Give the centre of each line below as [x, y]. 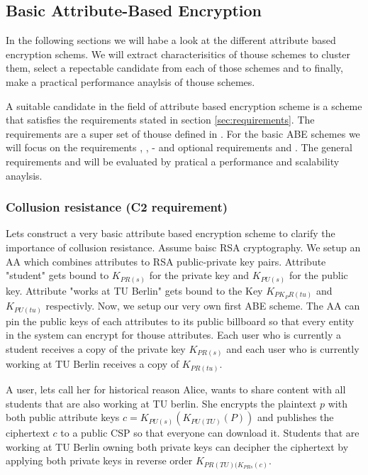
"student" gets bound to [57, 275]
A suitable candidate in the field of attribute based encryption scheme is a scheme [184, 105]
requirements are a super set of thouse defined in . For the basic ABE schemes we [183, 133]
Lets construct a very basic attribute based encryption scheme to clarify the [171, 233]
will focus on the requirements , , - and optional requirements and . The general [179, 147]
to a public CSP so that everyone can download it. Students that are [210, 433]
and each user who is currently [293, 348]
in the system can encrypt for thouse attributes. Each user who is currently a [173, 335]
